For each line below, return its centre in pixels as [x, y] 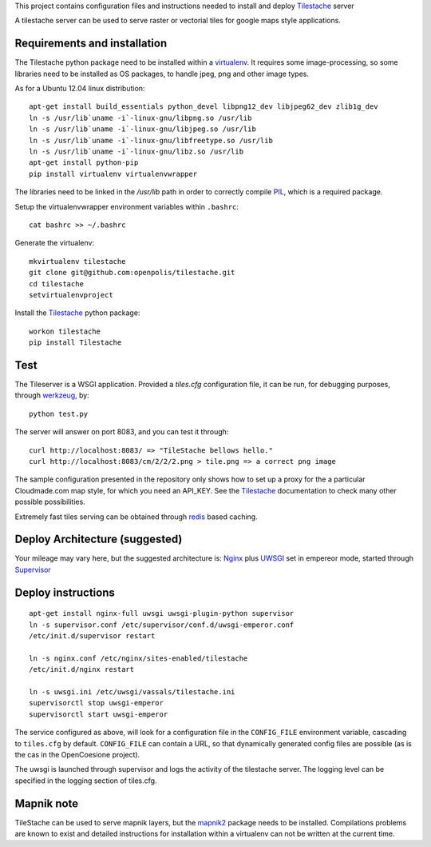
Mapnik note [47, 803]
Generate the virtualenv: [55, 243]
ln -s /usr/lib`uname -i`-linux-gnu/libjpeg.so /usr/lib [143, 129]
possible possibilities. [50, 502]
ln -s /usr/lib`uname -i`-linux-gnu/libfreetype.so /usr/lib [151, 140]
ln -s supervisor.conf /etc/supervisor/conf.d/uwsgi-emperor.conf [162, 625]
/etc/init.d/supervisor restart [92, 636]
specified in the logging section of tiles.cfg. [86, 781]
